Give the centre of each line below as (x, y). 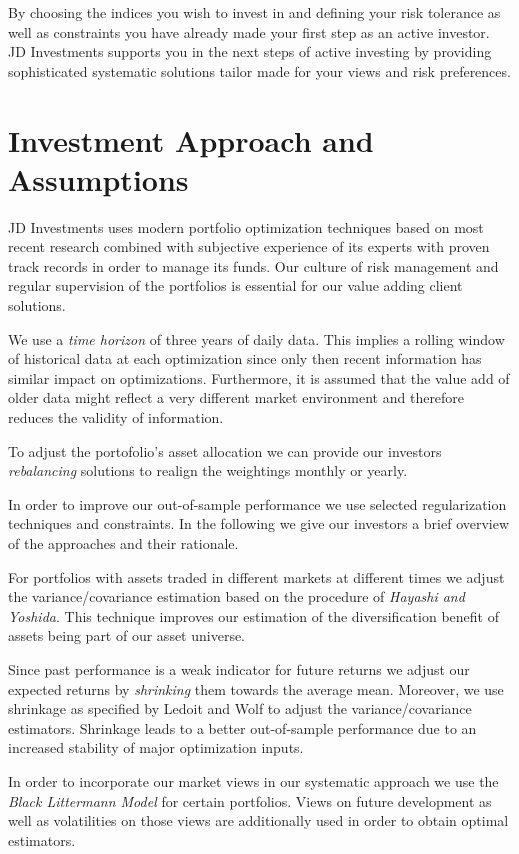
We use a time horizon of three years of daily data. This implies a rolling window (256, 338)
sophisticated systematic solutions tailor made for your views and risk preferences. (259, 70)
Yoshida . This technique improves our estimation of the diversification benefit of (253, 615)
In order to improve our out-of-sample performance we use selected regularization (257, 503)
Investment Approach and (191, 139)
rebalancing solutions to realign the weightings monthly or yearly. (208, 470)
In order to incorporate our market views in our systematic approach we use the (253, 780)
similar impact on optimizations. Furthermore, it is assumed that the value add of (259, 377)
